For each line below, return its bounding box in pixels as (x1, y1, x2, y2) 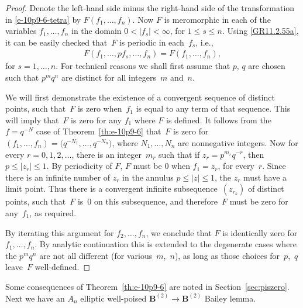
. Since (262, 160, 286, 172)
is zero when (77, 102, 122, 115)
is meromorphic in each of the (164, 13, 271, 25)
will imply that (5, 113, 59, 126)
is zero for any (71, 113, 122, 126)
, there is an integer (71, 148, 142, 160)
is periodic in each (119, 36, 184, 48)
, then (243, 148, 264, 160)
